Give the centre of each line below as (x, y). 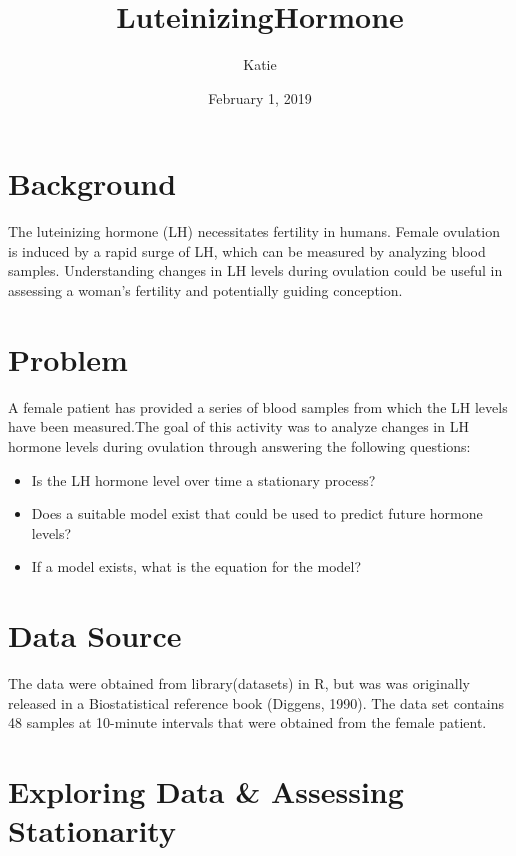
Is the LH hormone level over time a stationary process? (203, 479)
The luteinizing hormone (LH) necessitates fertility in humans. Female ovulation (254, 231)
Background (92, 183)
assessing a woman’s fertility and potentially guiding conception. (205, 290)
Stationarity (92, 830)
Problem (68, 358)
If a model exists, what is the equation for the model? (196, 566)
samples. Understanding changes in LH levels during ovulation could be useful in (255, 270)
